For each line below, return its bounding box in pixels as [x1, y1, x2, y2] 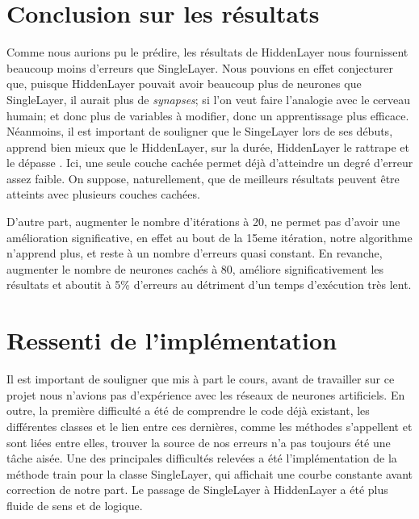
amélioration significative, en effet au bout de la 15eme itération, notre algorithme [6, 228, 413, 245]
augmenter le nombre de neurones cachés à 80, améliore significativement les [6, 260, 384, 277]
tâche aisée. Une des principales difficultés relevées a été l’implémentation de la [6, 450, 397, 467]
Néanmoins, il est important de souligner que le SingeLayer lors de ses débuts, [6, 123, 393, 140]
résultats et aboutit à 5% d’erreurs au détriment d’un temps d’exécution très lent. [6, 276, 412, 293]
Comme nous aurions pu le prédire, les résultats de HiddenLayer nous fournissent [6, 44, 409, 61]
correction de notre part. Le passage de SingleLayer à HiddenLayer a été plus [6, 481, 388, 498]
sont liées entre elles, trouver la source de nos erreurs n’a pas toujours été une [6, 433, 391, 450]
